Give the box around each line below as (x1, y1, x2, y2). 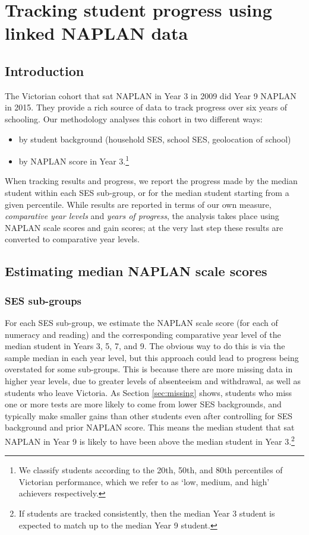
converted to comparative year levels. (5, 233, 140, 245)
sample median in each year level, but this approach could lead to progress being (5, 351, 299, 363)
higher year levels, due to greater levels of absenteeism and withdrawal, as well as (5, 374, 301, 387)
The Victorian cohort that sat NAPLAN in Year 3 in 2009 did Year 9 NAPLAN (5, 89, 297, 102)
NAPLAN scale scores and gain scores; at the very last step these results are (5, 221, 283, 233)
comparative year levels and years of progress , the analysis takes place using (5, 210, 279, 222)
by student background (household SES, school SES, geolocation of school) (18, 132, 291, 145)
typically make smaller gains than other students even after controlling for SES (5, 409, 293, 422)
